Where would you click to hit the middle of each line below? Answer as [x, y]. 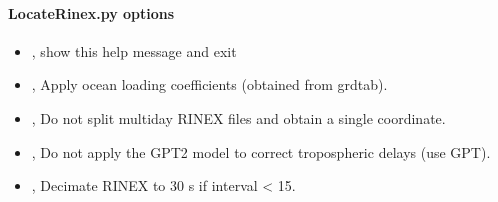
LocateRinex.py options [91, 12]
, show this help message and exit [134, 50]
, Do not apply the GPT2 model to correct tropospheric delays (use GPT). [261, 151]
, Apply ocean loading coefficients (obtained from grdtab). [209, 84]
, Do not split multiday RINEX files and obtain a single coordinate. [238, 117]
